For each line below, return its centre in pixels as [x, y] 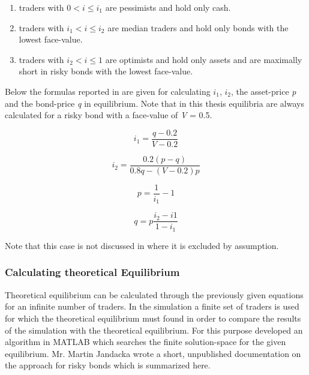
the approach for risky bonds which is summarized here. [108, 365]
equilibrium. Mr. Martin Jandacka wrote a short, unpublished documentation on [153, 353]
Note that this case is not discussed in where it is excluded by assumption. [142, 245]
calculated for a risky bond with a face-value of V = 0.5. [109, 115]
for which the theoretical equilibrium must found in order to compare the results [153, 318]
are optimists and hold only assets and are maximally [204, 59]
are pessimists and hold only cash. [168, 7]
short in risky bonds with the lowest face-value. [106, 71]
